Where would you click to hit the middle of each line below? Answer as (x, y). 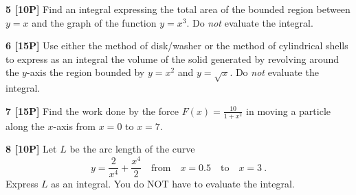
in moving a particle (289, 110)
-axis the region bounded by (86, 72)
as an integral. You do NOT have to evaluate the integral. (173, 184)
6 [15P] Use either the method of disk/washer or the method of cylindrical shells (177, 45)
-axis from (75, 126)
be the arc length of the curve (132, 149)
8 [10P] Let (31, 149)
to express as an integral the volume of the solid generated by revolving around (173, 58)
